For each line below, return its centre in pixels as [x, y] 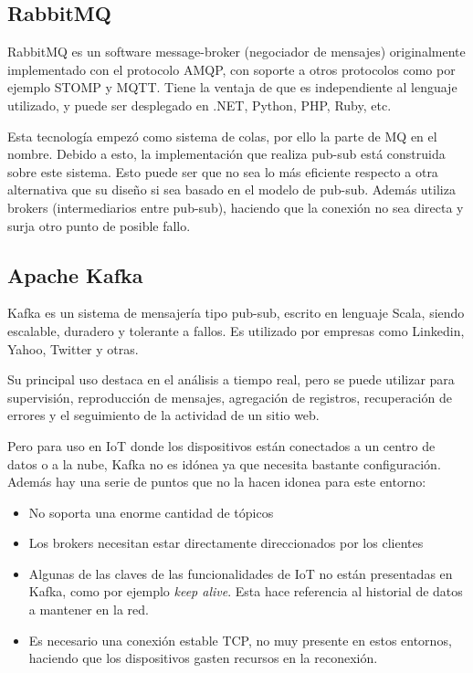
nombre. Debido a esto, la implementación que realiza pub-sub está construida [226, 154]
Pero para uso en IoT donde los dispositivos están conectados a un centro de [221, 445]
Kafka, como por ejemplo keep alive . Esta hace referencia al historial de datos [246, 591]
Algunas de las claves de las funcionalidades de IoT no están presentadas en [241, 573]
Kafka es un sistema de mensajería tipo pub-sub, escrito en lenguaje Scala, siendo [236, 313]
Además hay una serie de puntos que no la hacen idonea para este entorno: [217, 482]
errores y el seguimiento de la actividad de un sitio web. [163, 415]
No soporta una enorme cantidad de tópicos [151, 512]
